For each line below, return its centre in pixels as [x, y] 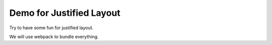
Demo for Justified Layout [65, 13]
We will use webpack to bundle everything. [54, 37]
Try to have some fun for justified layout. [51, 28]
